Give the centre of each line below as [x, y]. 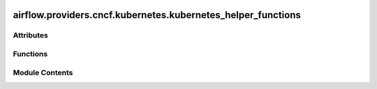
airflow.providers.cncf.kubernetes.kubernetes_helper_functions [157, 15]
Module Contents [43, 72]
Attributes [30, 35]
